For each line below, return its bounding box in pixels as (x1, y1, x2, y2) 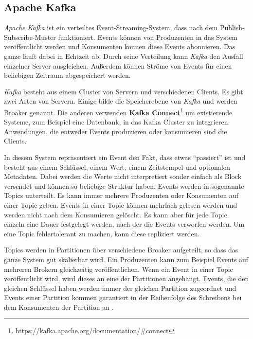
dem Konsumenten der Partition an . (4, 302, 114, 312)
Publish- (219, 22, 245, 33)
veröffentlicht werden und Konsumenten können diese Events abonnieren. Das (4, 41, 235, 52)
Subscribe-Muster (4, 32, 56, 42)
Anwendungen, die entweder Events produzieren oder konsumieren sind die (4, 126, 227, 136)
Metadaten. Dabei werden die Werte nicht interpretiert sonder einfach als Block (4, 171, 242, 181)
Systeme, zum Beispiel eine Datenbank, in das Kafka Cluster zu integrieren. (4, 117, 230, 127)
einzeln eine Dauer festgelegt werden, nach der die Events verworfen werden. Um (4, 219, 245, 229)
